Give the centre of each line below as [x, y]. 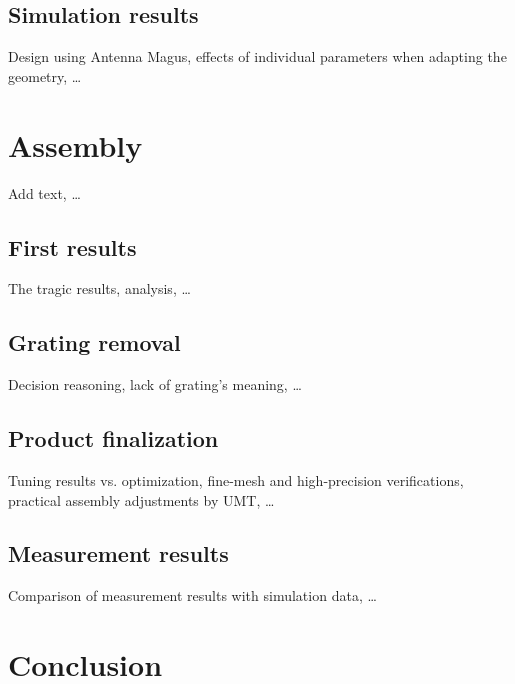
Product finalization [113, 438]
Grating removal [94, 342]
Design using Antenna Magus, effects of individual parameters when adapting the [257, 56]
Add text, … [44, 192]
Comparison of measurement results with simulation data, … [192, 595]
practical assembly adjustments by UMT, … [141, 499]
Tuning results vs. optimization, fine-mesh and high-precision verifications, [236, 479]
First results [72, 246]
